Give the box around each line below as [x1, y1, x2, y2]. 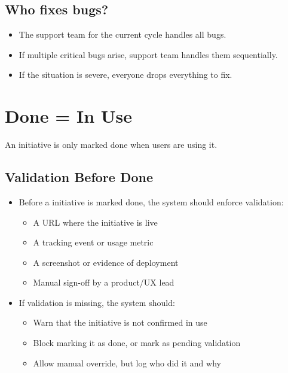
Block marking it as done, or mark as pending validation [33, 336, 241, 349]
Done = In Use [5, 104, 132, 128]
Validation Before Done [5, 168, 153, 186]
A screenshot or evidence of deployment [33, 256, 179, 268]
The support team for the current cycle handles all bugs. [19, 28, 226, 41]
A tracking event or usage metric [33, 236, 154, 248]
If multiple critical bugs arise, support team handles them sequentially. [19, 48, 278, 60]
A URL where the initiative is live [33, 216, 158, 228]
